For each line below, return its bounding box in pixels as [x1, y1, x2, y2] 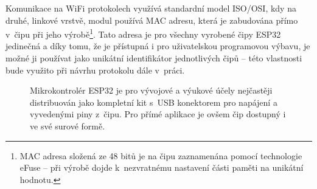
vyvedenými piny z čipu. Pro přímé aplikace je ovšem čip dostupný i [30, 108, 286, 120]
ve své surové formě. [30, 120, 105, 132]
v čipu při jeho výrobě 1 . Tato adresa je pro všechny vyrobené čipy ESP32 [5, 26, 281, 40]
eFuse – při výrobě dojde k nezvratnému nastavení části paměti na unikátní [19, 161, 304, 174]
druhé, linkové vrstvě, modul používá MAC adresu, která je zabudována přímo [5, 13, 298, 26]
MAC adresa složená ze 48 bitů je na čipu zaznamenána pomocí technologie [19, 149, 302, 162]
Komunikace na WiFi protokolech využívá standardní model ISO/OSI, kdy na [5, 2, 296, 14]
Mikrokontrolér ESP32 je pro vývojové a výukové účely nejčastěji [30, 84, 273, 97]
